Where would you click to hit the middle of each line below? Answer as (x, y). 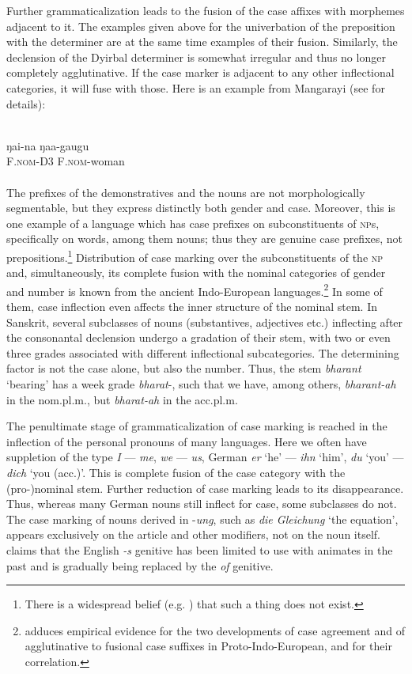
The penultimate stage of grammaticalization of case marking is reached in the (197, 426)
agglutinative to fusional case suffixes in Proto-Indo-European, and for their (208, 646)
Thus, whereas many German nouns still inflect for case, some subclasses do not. (202, 504)
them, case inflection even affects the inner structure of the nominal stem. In (192, 306)
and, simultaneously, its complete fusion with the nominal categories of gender (196, 273)
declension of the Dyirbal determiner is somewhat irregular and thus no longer (196, 57)
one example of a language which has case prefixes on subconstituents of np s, (193, 223)
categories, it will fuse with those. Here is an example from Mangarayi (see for (196, 87)
